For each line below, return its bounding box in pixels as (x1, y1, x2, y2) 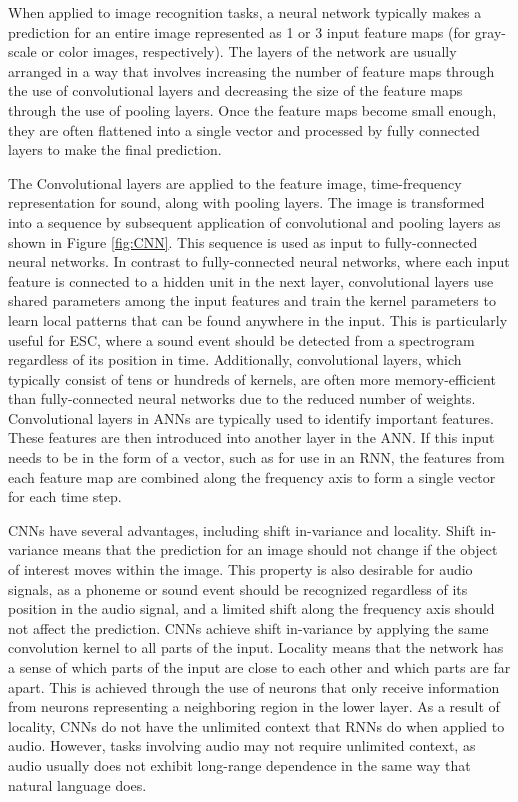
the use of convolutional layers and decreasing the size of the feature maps (8, 80, 463, 101)
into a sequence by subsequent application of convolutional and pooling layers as (8, 211, 501, 232)
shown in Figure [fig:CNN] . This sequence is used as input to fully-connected (8, 231, 478, 252)
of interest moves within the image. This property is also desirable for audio (8, 559, 473, 580)
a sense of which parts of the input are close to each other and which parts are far (8, 657, 511, 677)
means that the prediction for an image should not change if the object (62, 539, 498, 560)
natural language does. (8, 774, 147, 795)
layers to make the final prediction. (8, 139, 222, 160)
